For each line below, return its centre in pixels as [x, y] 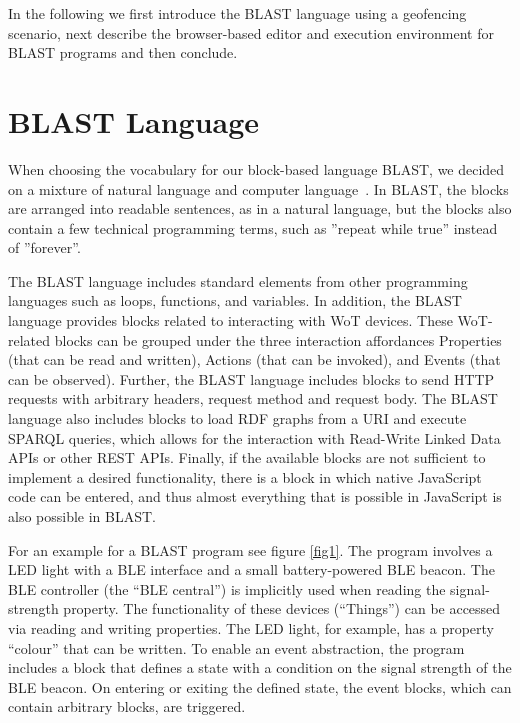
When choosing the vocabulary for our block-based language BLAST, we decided [256, 168]
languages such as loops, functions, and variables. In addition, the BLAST [235, 300]
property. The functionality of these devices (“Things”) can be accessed [282, 608]
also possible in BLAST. [82, 516]
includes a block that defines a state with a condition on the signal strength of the [260, 667]
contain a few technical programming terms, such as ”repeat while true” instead [253, 227]
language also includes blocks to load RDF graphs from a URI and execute [237, 418]
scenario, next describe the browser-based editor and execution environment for [251, 32]
